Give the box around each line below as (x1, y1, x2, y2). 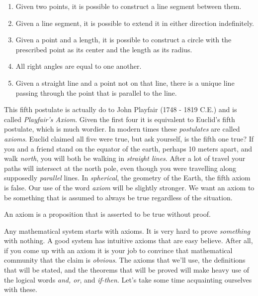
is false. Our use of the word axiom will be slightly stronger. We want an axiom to (4, 182, 255, 192)
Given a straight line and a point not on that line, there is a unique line (15, 77, 235, 88)
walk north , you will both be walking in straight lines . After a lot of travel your (4, 153, 246, 163)
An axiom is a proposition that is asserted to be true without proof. (4, 209, 211, 219)
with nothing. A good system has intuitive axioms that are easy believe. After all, (4, 235, 253, 246)
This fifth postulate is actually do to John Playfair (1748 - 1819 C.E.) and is (4, 104, 237, 115)
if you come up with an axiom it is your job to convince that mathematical (4, 245, 233, 255)
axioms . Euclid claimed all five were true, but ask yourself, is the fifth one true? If (4, 133, 254, 144)
